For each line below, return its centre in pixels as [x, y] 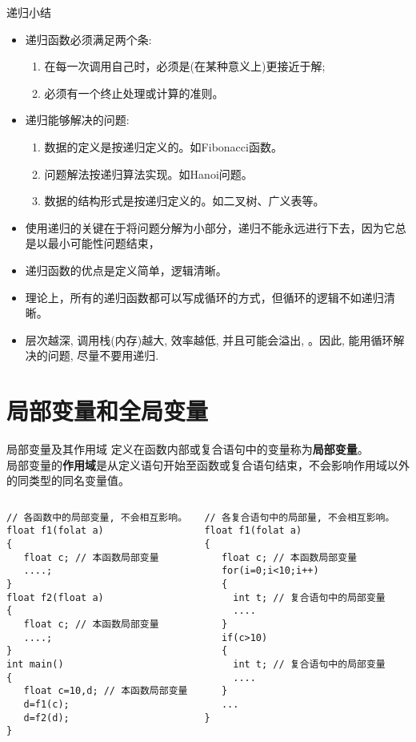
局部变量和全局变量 [108, 411]
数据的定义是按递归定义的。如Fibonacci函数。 [163, 146]
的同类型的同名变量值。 [68, 480]
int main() [35, 665]
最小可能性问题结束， [104, 243]
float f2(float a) [55, 597]
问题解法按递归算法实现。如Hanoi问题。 [148, 173]
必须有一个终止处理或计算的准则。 [134, 93]
